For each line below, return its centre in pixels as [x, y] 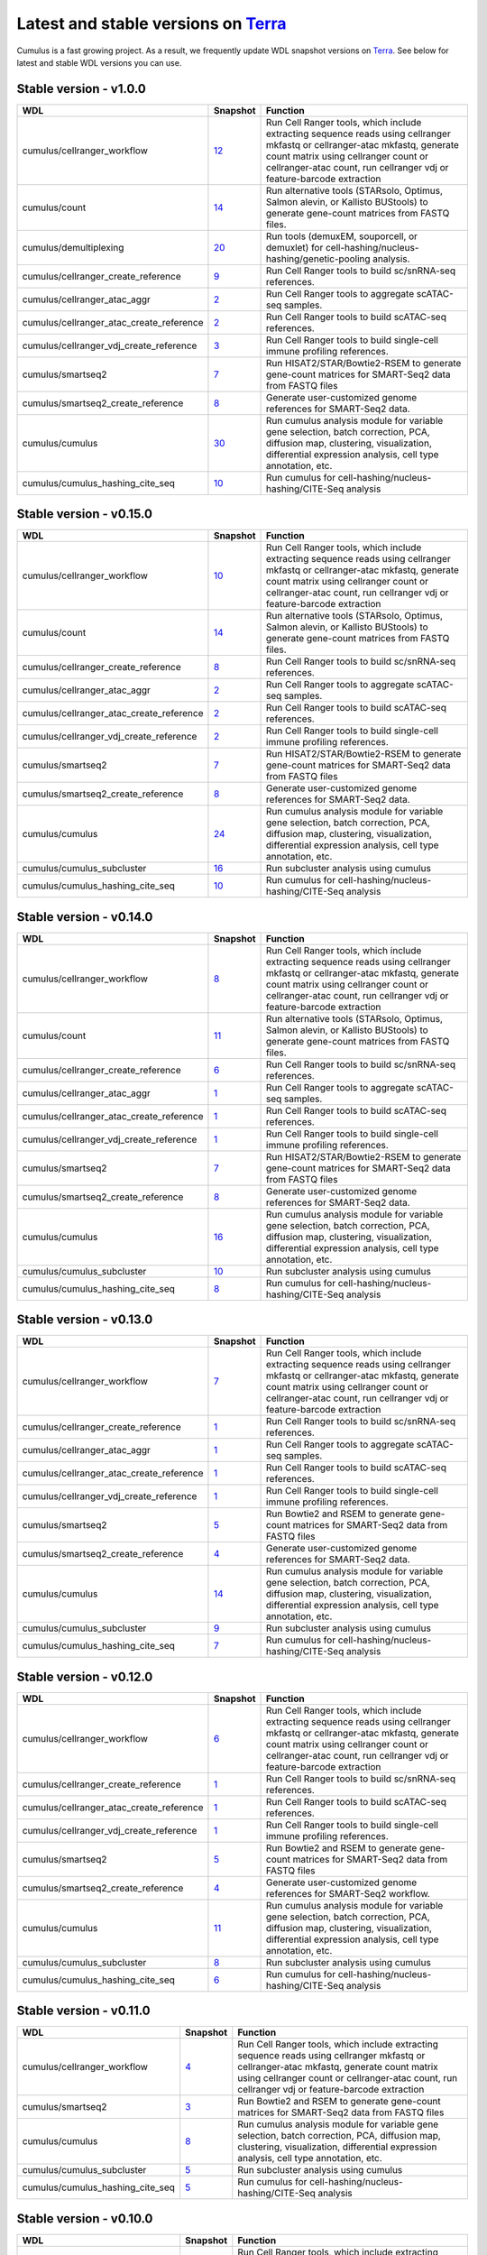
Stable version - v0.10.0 [85, 2218]
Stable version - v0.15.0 [85, 514]
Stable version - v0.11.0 [83, 2011]
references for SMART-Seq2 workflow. [348, 1893]
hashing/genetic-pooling [318, 259]
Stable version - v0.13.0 [85, 1320]
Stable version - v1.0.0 [81, 89]
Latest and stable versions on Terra [152, 23]
